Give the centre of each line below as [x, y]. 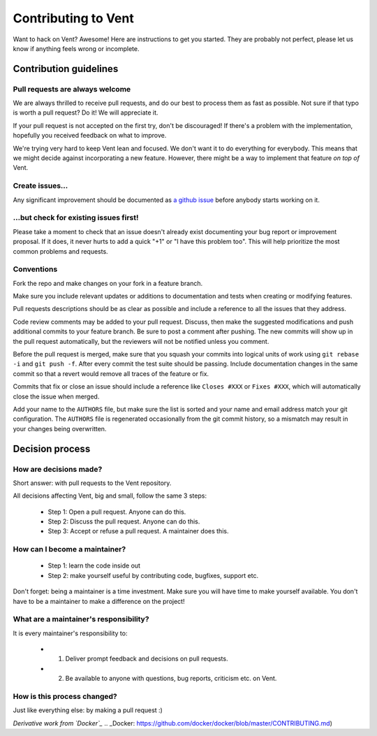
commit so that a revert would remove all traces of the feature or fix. [111, 373]
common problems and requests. [60, 251]
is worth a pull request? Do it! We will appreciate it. [86, 113]
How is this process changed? [65, 697]
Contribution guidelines [66, 69]
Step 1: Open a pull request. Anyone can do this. [117, 512]
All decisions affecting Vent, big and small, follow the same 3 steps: [110, 496]
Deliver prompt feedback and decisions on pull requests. [147, 659]
